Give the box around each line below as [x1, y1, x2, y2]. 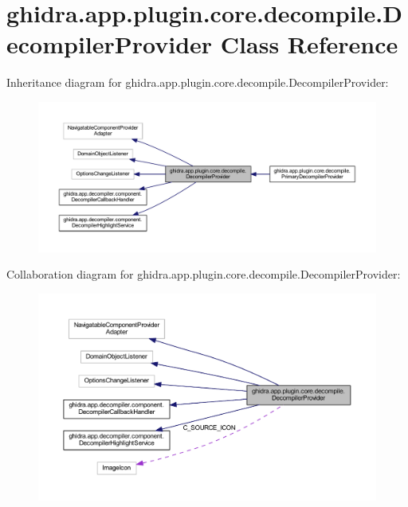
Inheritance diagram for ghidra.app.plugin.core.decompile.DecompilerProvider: [6, 74, 389, 91]
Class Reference [220, 28, 398, 60]
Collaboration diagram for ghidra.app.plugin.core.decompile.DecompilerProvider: [6, 266, 401, 283]
